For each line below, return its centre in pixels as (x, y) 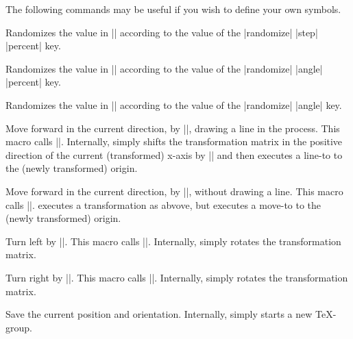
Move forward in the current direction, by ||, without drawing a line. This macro (174, 191)
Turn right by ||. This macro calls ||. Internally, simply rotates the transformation (177, 277)
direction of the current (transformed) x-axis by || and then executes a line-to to (174, 154)
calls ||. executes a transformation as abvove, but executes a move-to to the (163, 204)
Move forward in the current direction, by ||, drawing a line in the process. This (173, 128)
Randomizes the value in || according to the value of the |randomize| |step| (162, 32)
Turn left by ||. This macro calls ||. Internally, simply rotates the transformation (173, 241)
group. (19, 327)
